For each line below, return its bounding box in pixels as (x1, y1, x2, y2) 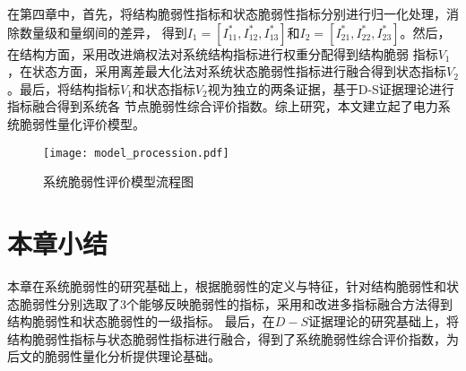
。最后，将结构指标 (7, 79, 120, 98)
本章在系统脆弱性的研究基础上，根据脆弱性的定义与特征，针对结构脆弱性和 (7, 276, 446, 295)
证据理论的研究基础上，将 (307, 312, 459, 331)
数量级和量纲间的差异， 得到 (19, 22, 187, 41)
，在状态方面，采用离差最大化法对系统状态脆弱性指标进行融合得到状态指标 (7, 62, 446, 81)
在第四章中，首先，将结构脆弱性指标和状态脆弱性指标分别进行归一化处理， (7, 4, 446, 22)
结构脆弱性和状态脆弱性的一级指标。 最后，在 (7, 312, 275, 331)
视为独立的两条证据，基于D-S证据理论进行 (207, 79, 454, 98)
